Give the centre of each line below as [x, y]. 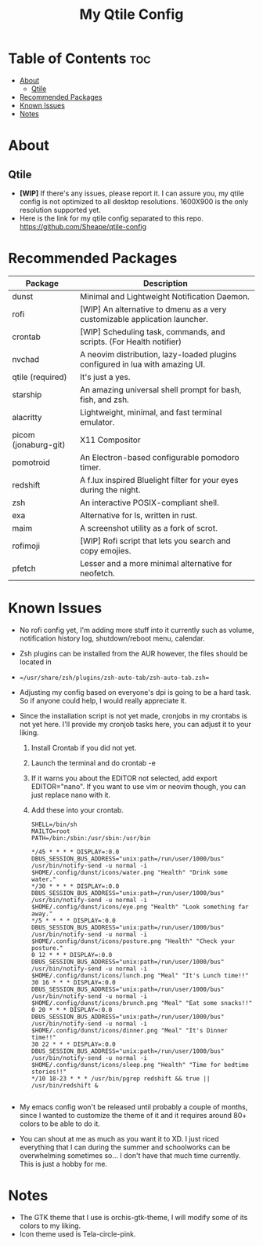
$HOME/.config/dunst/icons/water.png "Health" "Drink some [130, 872]
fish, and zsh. [104, 400]
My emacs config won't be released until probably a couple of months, [133, 1107]
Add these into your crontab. [77, 809]
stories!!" [49, 1072]
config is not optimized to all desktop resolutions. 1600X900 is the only [134, 201]
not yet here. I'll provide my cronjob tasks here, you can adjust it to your [135, 724]
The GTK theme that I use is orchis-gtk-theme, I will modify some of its [133, 1217]
